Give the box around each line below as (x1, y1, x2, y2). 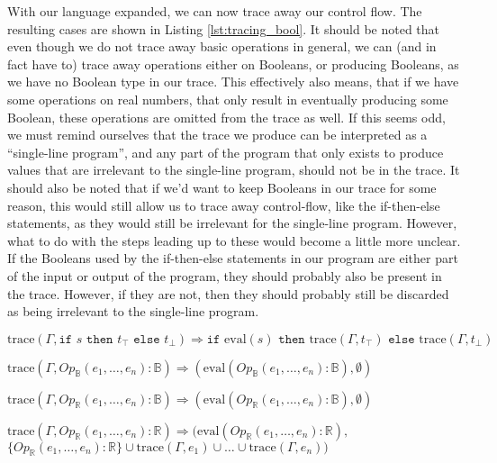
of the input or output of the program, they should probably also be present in (7, 266, 442, 285)
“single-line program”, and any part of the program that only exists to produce (7, 142, 444, 161)
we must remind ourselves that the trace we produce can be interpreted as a (7, 125, 428, 144)
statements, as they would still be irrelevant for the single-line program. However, (7, 213, 457, 232)
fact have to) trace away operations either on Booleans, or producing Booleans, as (7, 54, 459, 73)
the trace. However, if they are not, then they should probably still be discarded (7, 284, 449, 303)
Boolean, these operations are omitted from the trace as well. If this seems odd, (7, 107, 446, 126)
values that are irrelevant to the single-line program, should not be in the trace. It (7, 160, 460, 179)
